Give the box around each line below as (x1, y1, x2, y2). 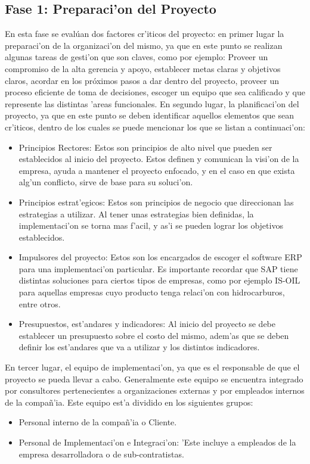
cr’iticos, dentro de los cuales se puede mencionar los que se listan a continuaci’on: (5, 120, 305, 133)
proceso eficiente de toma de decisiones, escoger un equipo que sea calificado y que (5, 86, 305, 98)
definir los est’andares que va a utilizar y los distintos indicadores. (18, 341, 260, 353)
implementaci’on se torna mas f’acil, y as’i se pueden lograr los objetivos (18, 219, 283, 232)
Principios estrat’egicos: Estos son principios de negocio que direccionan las (18, 195, 294, 208)
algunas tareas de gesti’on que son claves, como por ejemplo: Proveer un (5, 51, 268, 63)
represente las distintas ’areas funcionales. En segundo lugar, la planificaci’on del (5, 97, 299, 110)
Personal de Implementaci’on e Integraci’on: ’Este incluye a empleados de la (18, 436, 296, 449)
